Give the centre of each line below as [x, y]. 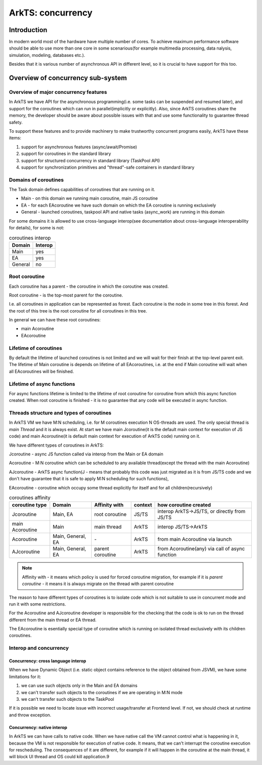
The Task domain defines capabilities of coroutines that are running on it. [82, 190]
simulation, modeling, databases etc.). [47, 55]
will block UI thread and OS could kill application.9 [59, 757]
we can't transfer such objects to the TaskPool [67, 699]
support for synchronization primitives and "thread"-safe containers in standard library [108, 167]
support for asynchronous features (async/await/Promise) [79, 147]
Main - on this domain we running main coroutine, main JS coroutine [90, 198]
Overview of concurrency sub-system [68, 78]
